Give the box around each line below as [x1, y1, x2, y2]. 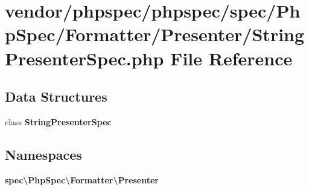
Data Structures [5, 87, 107, 106]
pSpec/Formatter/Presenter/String [5, 22, 305, 47]
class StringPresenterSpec [5, 115, 112, 128]
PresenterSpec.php [5, 45, 164, 70]
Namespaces [5, 145, 82, 163]
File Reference [170, 45, 293, 70]
